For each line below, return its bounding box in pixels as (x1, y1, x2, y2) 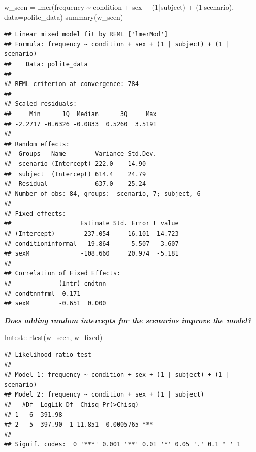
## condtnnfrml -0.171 (4, 290, 81, 297)
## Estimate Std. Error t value (4, 220, 179, 228)
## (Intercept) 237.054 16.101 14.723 (4, 230, 179, 238)
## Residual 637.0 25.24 (4, 180, 146, 188)
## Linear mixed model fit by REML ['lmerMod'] (4, 31, 168, 38)
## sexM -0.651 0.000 (4, 300, 106, 307)
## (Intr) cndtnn (4, 280, 106, 288)
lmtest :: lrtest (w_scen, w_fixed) (4, 332, 103, 343)
